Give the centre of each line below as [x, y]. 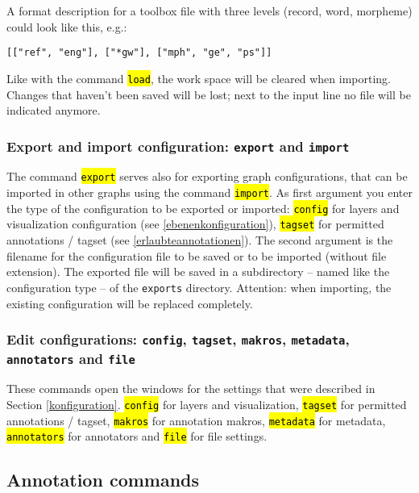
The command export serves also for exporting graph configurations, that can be [207, 176]
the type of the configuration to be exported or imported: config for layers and [203, 208]
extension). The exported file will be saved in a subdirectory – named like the [198, 272]
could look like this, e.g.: [67, 26]
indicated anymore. [54, 110]
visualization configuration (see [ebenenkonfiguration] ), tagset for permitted [195, 224]
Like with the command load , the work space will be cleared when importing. [199, 78]
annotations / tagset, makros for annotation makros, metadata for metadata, [196, 420]
